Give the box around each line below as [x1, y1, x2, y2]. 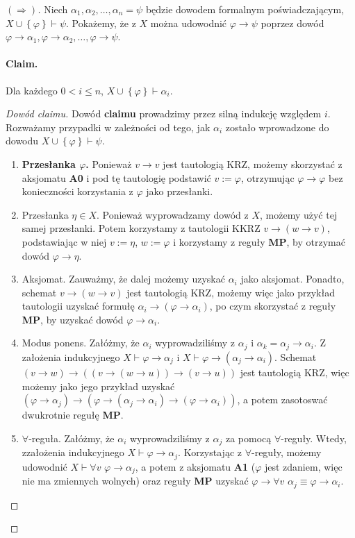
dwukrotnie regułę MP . [22, 407, 124, 422]
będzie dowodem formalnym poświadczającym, [145, 2, 345, 16]
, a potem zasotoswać [237, 392, 328, 407]
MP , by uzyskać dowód [22, 312, 124, 326]
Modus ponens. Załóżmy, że [22, 335, 140, 350]
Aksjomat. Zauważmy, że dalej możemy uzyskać [22, 271, 225, 286]
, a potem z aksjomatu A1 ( [135, 459, 256, 473]
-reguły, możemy [251, 445, 322, 460]
